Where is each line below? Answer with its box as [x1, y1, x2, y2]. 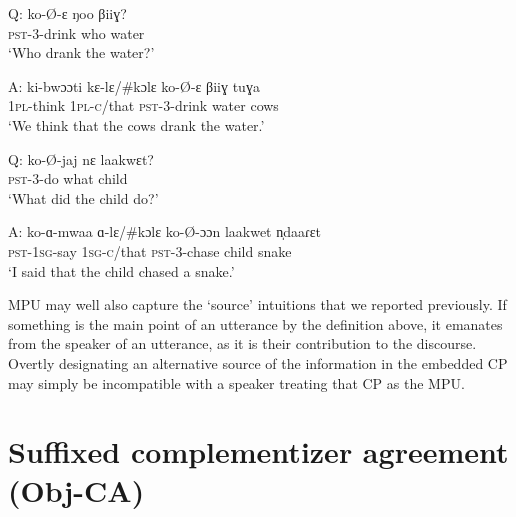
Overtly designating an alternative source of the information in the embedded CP [8, 352, 508, 373]
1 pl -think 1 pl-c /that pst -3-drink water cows [8, 95, 279, 116]
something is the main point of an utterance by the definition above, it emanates [8, 313, 503, 334]
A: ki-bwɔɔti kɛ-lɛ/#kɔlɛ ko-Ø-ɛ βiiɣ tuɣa [8, 75, 260, 96]
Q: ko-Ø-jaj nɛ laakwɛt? [8, 148, 154, 169]
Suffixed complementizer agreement [8, 431, 509, 472]
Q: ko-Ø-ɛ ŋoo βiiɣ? [8, 3, 127, 23]
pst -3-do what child [8, 168, 128, 189]
